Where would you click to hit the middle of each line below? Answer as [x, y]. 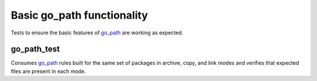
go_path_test [35, 49]
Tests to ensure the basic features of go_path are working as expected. [97, 33]
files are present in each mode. [48, 71]
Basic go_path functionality [79, 15]
